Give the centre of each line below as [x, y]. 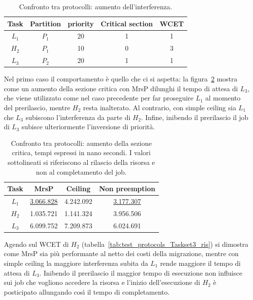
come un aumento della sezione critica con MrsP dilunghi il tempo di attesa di [121, 88]
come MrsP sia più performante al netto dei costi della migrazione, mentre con [121, 253]
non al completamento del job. [81, 171]
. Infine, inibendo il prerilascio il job [195, 117]
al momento [223, 98]
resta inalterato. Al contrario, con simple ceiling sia [160, 107]
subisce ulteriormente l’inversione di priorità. [88, 127]
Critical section [127, 23]
